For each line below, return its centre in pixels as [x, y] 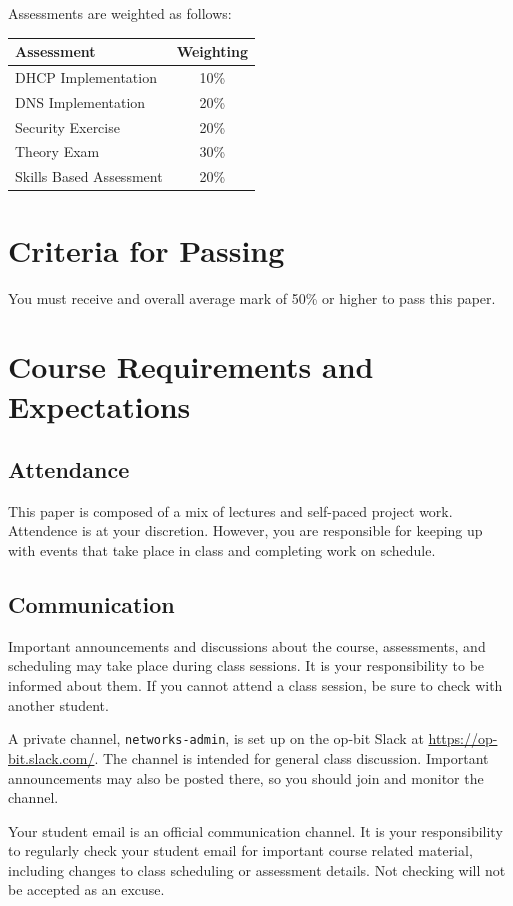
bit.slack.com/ [51, 757]
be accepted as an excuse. [86, 889]
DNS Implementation [80, 101]
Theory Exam [57, 151]
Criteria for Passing [146, 249]
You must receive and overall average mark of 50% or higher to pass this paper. [252, 297]
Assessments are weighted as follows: [120, 13]
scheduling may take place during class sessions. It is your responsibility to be [246, 665]
